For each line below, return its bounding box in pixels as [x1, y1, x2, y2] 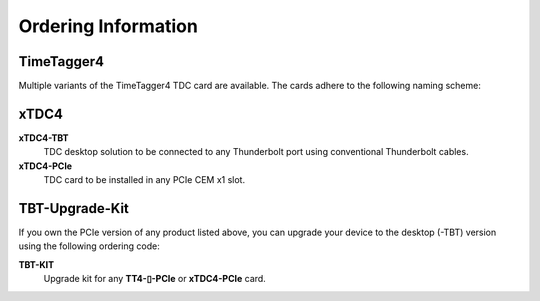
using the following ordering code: [18, 240, 160, 252]
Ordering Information [18, 15, 199, 37]
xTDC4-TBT [18, 131, 69, 144]
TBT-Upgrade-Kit [18, 200, 130, 217]
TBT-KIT [18, 258, 55, 270]
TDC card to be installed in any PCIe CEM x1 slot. [43, 174, 245, 186]
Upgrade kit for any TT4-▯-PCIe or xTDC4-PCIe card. [43, 273, 267, 285]
